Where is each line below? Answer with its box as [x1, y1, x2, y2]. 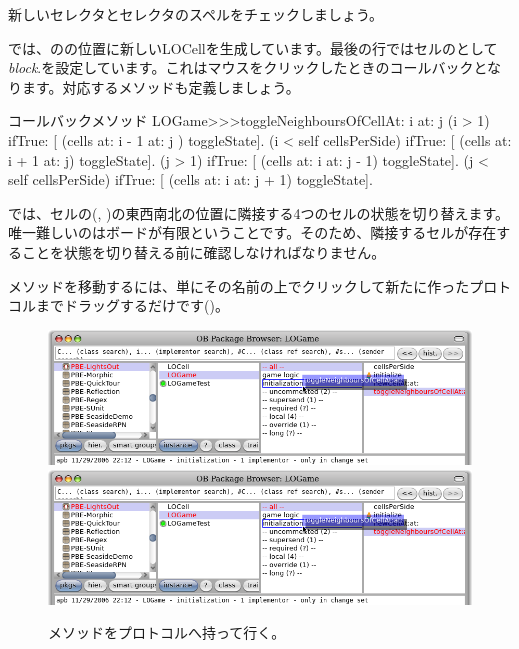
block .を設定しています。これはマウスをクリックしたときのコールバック [8, 57, 474, 78]
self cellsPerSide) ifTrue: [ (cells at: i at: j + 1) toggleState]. [8, 169, 373, 190]
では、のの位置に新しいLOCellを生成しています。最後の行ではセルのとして [8, 37, 498, 58]
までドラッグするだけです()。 [35, 295, 229, 316]
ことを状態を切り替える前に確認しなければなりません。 [21, 241, 386, 262]
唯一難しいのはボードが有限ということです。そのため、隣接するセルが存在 [8, 222, 497, 243]
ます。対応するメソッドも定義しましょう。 [21, 76, 300, 97]
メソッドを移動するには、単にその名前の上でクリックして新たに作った [8, 275, 470, 296]
